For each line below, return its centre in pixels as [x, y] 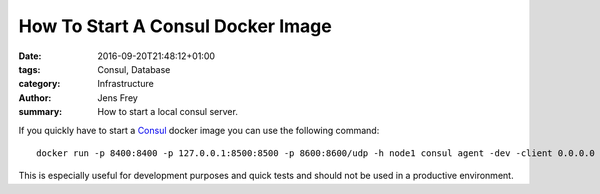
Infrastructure [125, 84]
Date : [30, 56]
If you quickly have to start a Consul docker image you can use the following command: [199, 130]
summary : [40, 112]
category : [39, 84]
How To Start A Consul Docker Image [175, 26]
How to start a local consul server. [168, 112]
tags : [29, 69]
